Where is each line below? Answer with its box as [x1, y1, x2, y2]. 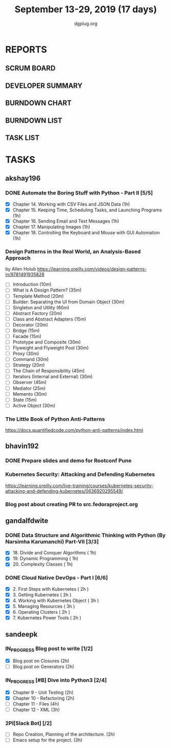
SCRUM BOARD [5, 64, 56, 73]
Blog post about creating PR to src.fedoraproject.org [5, 500, 138, 508]
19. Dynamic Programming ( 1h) [12, 556, 79, 562]
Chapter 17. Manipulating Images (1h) [12, 224, 90, 230]
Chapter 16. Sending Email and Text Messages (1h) [12, 218, 119, 224]
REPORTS [5, 43, 47, 55]
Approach [5, 254, 31, 261]
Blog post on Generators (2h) [12, 664, 75, 670]
